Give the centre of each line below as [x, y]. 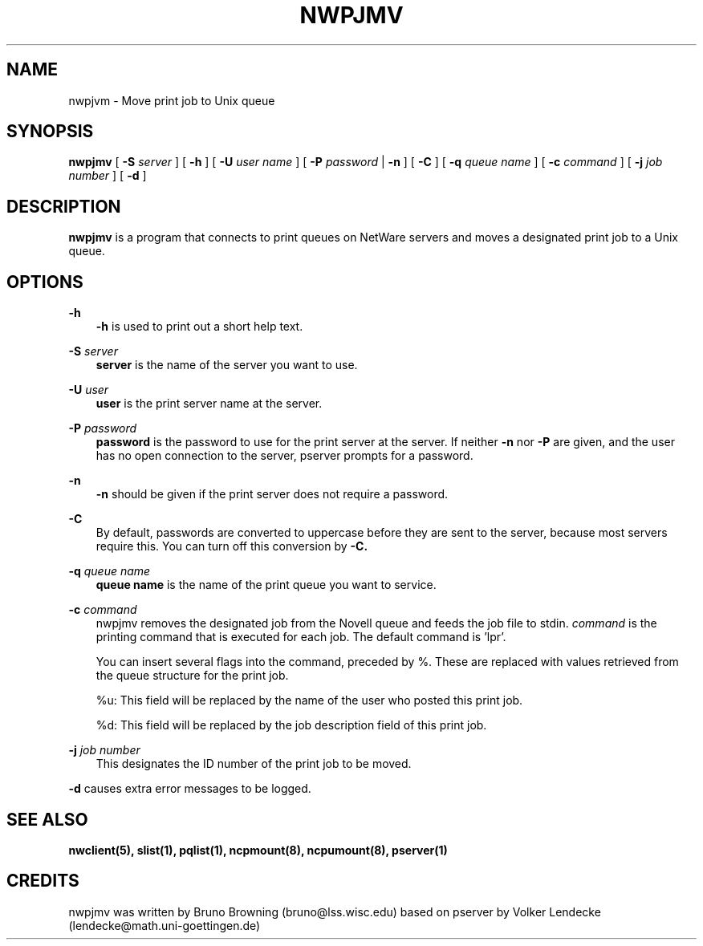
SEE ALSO [47, 819]
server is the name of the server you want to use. [227, 365]
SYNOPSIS [50, 132]
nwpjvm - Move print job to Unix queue [172, 100]
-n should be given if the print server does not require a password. [272, 494]
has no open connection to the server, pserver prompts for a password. [284, 456]
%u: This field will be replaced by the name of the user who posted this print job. [309, 700]
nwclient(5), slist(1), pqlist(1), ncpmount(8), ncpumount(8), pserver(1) [258, 850]
